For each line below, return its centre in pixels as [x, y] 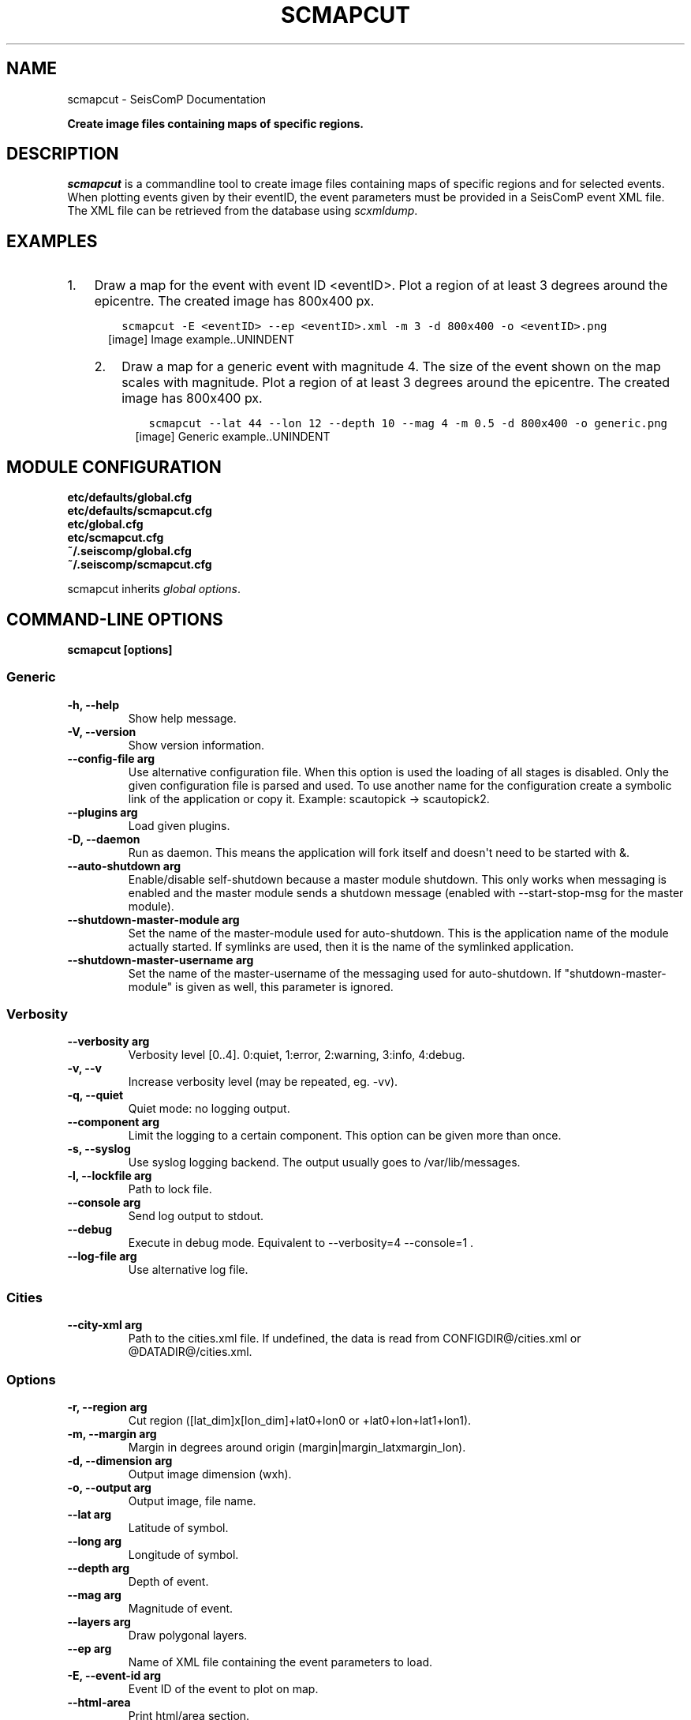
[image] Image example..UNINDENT [202, 340]
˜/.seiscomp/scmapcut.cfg [140, 565]
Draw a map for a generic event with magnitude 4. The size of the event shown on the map [391, 367]
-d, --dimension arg [120, 1460]
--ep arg [90, 1648]
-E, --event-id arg [114, 1675]
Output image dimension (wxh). [210, 1474]
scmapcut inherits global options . [154, 589]
